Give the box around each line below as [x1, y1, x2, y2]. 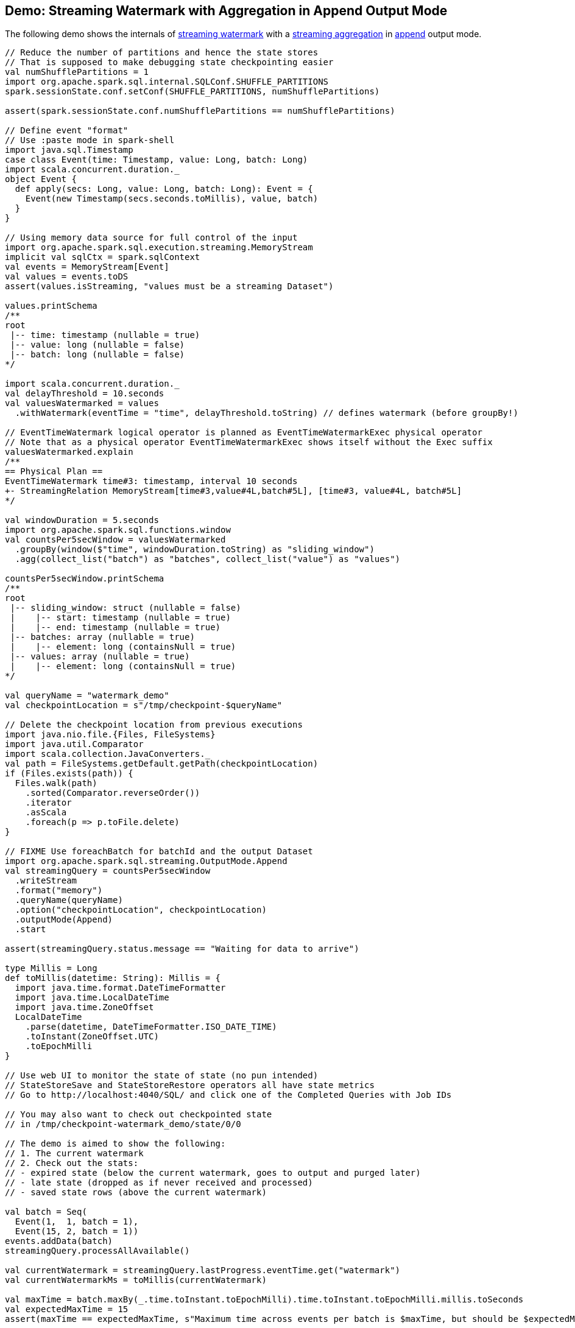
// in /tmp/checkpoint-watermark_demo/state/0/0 [5, 1119, 241, 1130]
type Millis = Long [5, 963, 97, 974]
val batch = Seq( [5, 1207, 87, 1217]
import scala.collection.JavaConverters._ [5, 749, 211, 759]
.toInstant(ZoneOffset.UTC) [25, 1031, 159, 1042]
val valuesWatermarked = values [5, 398, 159, 409]
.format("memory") [15, 885, 103, 896]
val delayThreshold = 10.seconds [5, 388, 164, 399]
